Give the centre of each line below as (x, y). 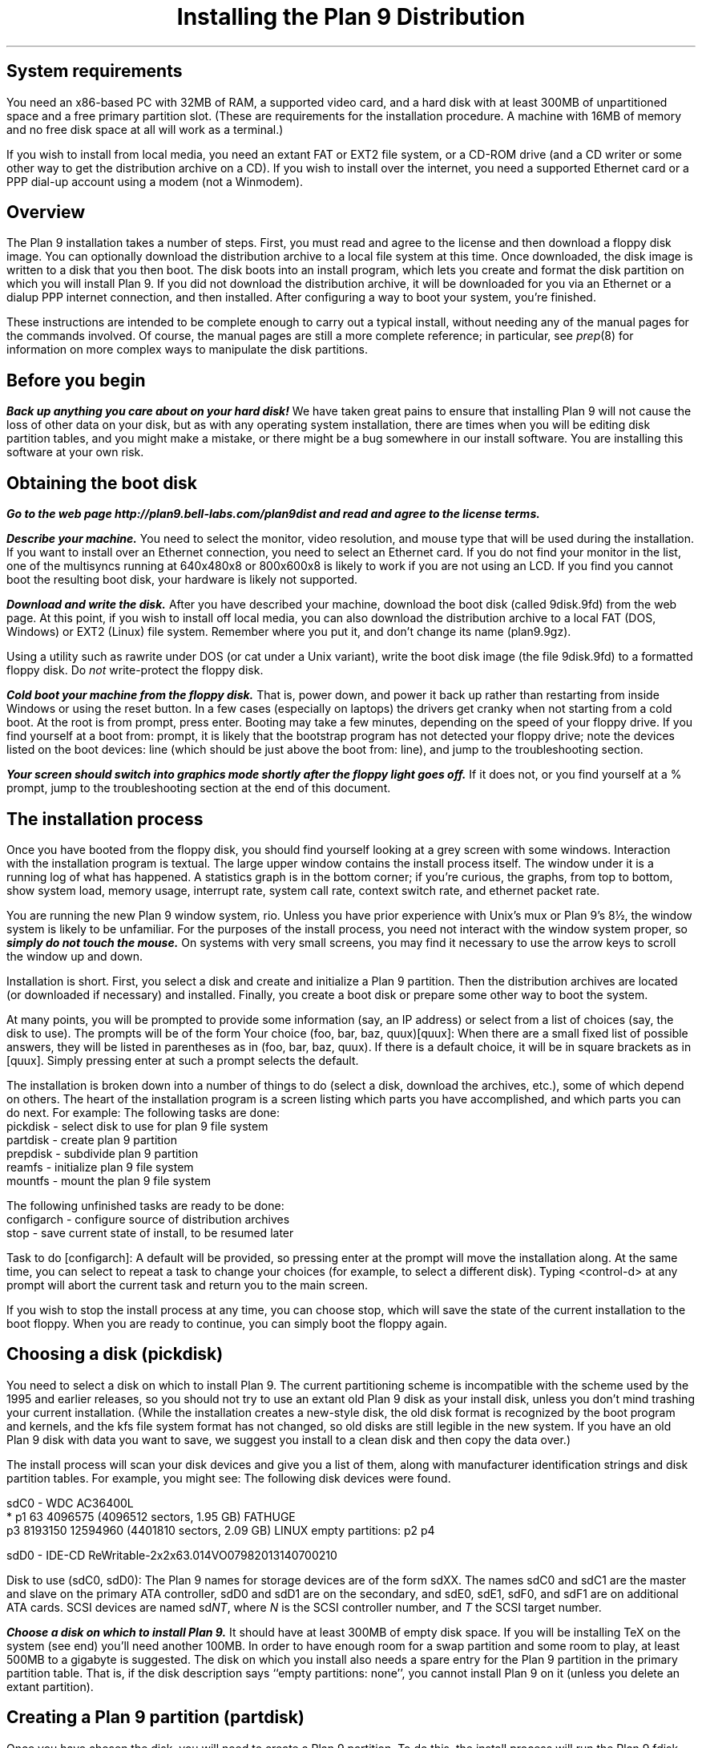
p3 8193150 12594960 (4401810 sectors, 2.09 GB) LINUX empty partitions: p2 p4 (221, 1530)
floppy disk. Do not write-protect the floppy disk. (135, 670)
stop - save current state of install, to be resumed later (150, 1232)
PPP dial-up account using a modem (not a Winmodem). (155, 181)
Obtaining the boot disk (102, 483)
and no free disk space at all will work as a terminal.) (145, 129)
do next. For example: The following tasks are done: (143, 1112)
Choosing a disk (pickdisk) (115, 1354)
